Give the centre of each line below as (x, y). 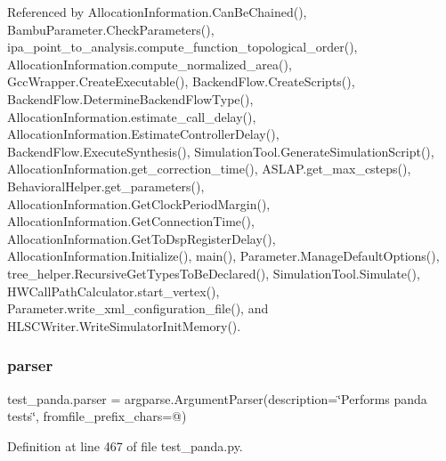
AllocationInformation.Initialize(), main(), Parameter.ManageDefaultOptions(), (223, 256)
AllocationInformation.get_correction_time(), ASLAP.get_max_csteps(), (209, 169)
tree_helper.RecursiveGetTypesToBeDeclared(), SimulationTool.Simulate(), (214, 273)
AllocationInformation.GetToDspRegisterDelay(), (142, 238)
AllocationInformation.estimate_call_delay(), (132, 116)
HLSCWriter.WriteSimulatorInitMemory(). (124, 325)
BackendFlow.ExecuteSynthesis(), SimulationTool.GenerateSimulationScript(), (221, 151)
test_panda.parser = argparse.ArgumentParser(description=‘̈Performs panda (217, 398)
